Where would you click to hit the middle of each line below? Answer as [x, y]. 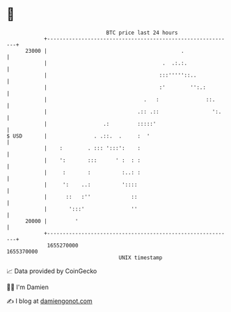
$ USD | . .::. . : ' [78, 136]
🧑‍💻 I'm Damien [28, 287]
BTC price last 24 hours [142, 33]
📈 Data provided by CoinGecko [52, 271]
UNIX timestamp [141, 257]
